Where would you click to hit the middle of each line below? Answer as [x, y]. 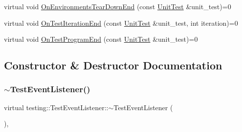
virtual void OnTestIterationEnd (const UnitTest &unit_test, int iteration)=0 [121, 23]
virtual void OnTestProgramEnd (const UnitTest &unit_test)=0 [101, 39]
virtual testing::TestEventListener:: [56, 107]
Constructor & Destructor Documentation [113, 65]
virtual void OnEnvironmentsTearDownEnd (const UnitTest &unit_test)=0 [118, 6]
